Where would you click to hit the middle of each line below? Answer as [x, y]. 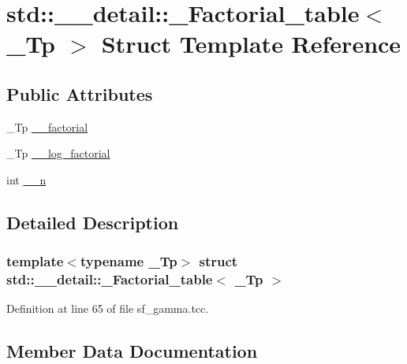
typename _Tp [129, 261]
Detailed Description [93, 222]
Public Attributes [80, 93]
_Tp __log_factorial [58, 153]
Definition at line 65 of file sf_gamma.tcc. [108, 308]
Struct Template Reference [251, 44]
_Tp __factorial [47, 126]
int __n [26, 179]
